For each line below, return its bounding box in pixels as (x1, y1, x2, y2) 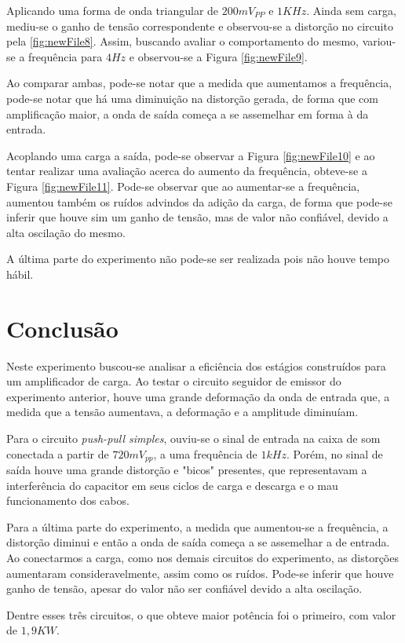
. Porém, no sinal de (286, 445, 383, 462)
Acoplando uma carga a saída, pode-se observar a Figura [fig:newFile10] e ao (6, 147, 375, 163)
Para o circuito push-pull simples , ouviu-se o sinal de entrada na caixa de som (6, 430, 381, 446)
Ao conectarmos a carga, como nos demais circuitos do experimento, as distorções (6, 550, 399, 566)
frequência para (28, 48, 103, 64)
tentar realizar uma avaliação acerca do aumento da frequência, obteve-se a (6, 163, 367, 179)
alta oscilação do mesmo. (6, 224, 126, 240)
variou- (362, 33, 396, 49)
